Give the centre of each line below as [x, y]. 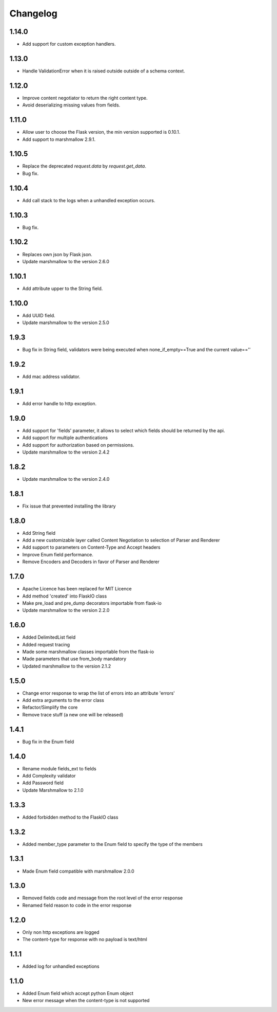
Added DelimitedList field [49, 637]
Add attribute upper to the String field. [63, 288]
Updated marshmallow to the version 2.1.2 [67, 666]
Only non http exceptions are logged [61, 932]
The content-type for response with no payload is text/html [85, 939]
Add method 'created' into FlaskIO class [65, 596]
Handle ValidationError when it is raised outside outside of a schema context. [104, 71]
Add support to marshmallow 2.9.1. [59, 139]
